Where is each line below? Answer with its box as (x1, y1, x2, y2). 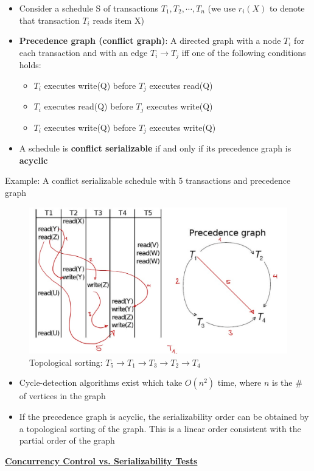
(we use (208, 2, 236, 14)
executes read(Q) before (44, 100, 133, 113)
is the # (272, 376, 302, 389)
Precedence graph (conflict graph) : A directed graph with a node (19, 34, 281, 47)
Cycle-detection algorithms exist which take (19, 376, 183, 389)
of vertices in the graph (19, 389, 106, 402)
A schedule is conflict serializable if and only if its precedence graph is (19, 142, 291, 155)
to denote (270, 2, 305, 14)
